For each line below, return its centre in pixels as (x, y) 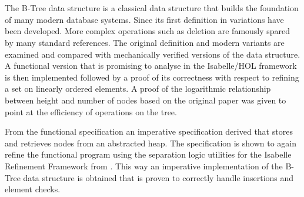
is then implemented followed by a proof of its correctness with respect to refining (152, 77)
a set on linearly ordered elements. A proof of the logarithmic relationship (138, 89)
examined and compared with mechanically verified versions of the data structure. (153, 54)
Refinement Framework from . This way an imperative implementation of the (144, 166)
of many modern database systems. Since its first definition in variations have (144, 19)
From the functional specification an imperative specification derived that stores (149, 131)
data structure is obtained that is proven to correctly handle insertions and (158, 177)
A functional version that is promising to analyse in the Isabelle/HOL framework (151, 66)
